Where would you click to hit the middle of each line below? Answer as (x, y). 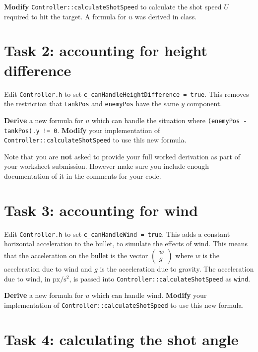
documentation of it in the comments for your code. (83, 176)
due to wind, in (27, 278)
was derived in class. (166, 16)
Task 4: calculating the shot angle (121, 339)
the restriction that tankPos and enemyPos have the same (92, 104)
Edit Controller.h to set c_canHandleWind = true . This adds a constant (117, 234)
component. (204, 104)
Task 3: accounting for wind (101, 210)
